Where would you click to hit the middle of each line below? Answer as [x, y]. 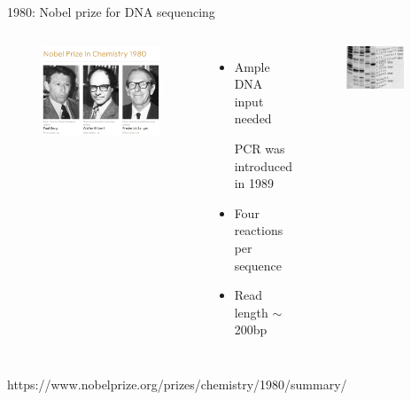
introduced [264, 165]
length [251, 312]
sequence [258, 265]
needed [253, 118]
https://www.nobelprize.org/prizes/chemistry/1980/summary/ [177, 384]
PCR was [260, 148]
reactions [259, 230]
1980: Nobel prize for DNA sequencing [111, 12]
